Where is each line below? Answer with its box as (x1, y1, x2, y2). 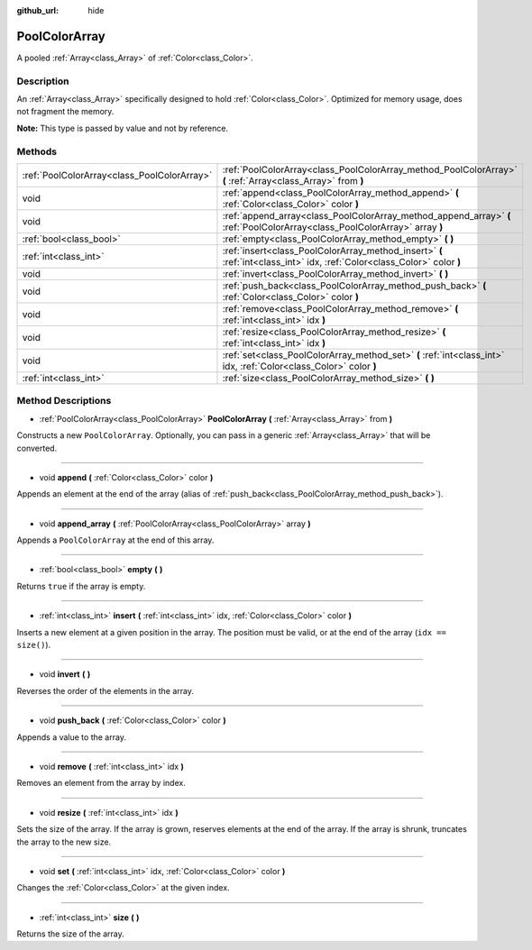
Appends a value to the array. (16, 731, 126, 743)
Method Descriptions (16, 395, 112, 407)
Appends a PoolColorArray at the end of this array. (16, 534, 215, 545)
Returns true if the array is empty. (16, 580, 146, 591)
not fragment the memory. (16, 106, 115, 117)
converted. (16, 443, 58, 453)
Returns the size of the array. (16, 928, 125, 939)
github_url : (16, 5, 59, 15)
